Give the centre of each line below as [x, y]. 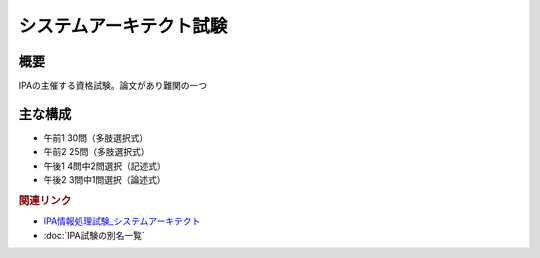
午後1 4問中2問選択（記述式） [105, 166]
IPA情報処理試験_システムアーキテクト [122, 221]
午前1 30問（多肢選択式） [96, 137]
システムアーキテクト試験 [123, 26]
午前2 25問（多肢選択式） [96, 152]
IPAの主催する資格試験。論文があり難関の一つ [113, 86]
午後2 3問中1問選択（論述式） [104, 180]
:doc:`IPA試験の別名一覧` [94, 235]
